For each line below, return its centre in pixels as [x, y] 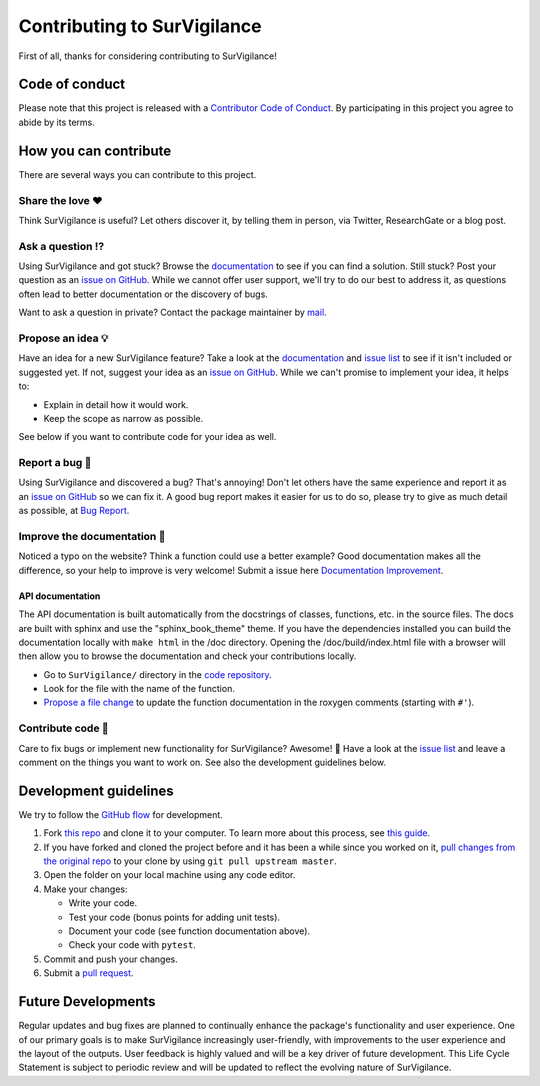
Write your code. [103, 903]
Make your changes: [86, 889]
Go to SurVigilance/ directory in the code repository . [157, 674]
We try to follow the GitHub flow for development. [121, 814]
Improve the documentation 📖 [92, 536]
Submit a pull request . [88, 973]
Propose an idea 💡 [63, 338]
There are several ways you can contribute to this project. [137, 174]
